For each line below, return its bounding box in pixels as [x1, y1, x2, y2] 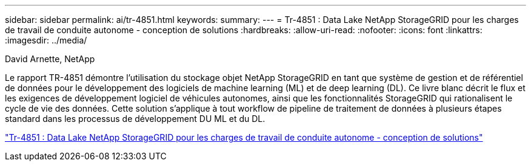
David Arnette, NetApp [5, 54, 95, 64]
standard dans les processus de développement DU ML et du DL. [5, 113, 265, 124]
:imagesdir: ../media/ [5, 35, 87, 45]
